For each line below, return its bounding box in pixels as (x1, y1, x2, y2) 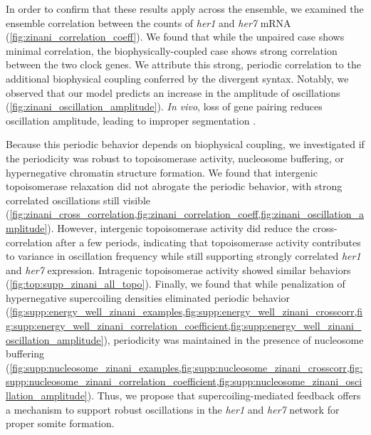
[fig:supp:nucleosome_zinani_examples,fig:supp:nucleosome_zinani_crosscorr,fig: (9, 360, 363, 374)
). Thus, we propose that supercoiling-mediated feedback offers (87, 388, 361, 403)
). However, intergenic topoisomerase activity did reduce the (47, 220, 310, 235)
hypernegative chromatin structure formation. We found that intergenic (6, 164, 318, 179)
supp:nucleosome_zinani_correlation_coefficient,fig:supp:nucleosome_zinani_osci (6, 374, 362, 389)
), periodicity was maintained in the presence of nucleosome (103, 332, 364, 347)
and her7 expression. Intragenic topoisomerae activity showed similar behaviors (6, 262, 351, 277)
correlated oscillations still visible (6, 192, 150, 207)
